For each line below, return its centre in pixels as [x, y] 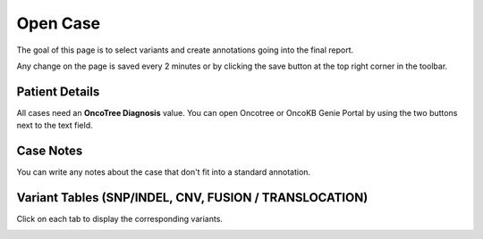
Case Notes [50, 151]
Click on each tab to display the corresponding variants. [120, 219]
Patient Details [58, 91]
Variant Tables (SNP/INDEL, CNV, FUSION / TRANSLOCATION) [192, 198]
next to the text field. [55, 126]
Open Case [59, 23]
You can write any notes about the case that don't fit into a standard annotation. [164, 172]
